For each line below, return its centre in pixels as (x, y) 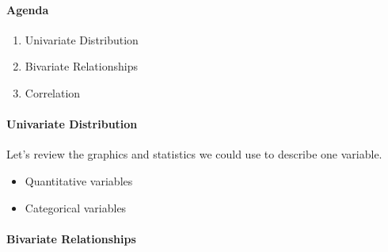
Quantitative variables (79, 180)
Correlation (53, 92)
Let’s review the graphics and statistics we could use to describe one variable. (194, 154)
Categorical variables (76, 207)
